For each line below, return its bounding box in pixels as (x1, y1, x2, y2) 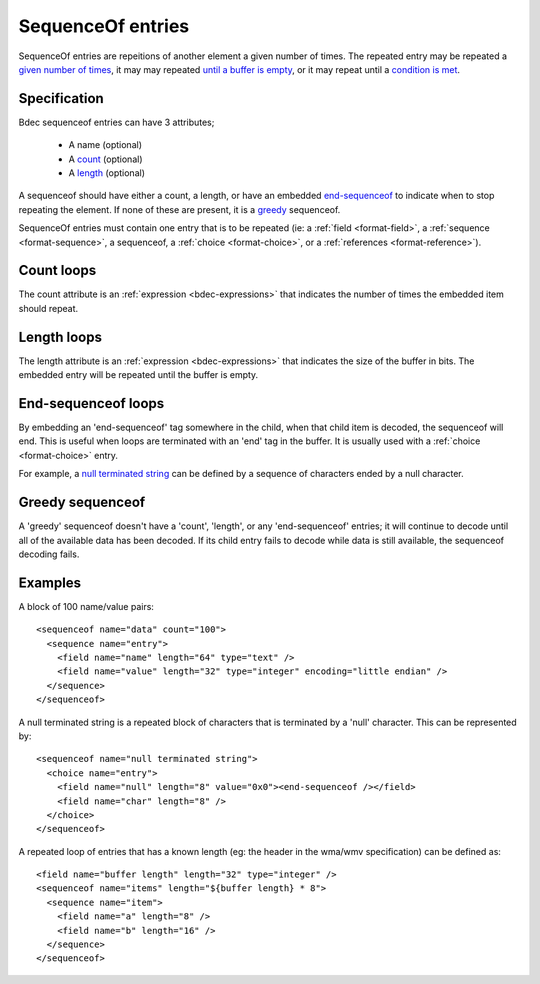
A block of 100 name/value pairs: (18, 600, 155, 612)
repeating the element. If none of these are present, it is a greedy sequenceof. (18, 203, 341, 215)
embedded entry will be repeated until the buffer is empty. (18, 369, 259, 381)
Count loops (18, 262, 97, 279)
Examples (18, 574, 82, 591)
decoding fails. (18, 548, 80, 560)
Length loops (18, 328, 102, 345)
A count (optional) (68, 153, 143, 165)
